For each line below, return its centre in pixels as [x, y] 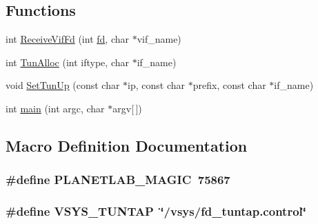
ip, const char [157, 85]
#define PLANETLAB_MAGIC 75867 [118, 180]
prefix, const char [229, 85]
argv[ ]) [127, 108]
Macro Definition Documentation [127, 145]
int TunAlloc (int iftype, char [67, 62]
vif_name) [159, 39]
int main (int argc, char [55, 108]
